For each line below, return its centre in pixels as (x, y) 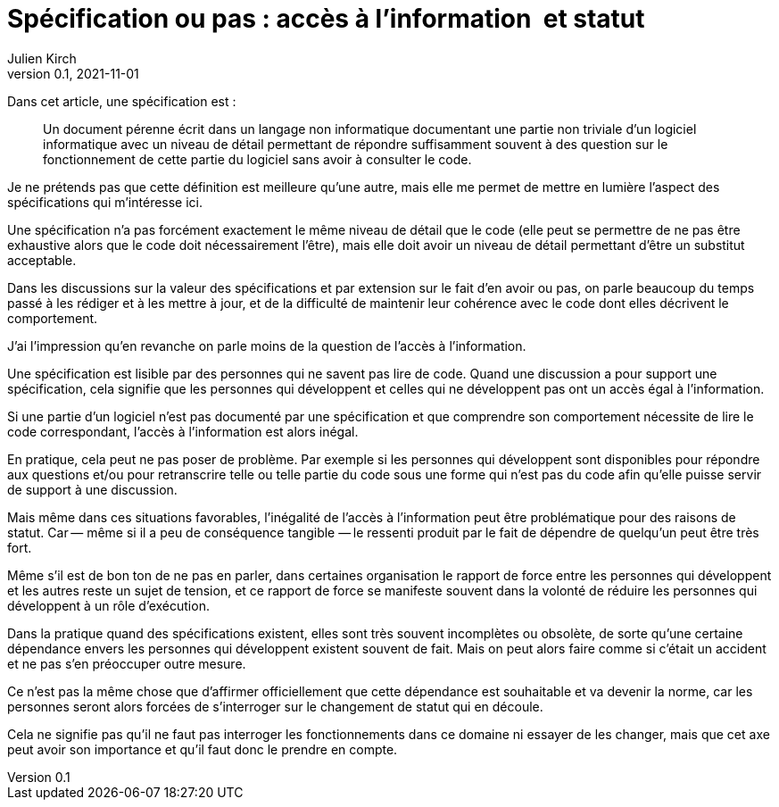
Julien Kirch (42, 58)
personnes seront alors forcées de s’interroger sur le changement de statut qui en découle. (275, 706)
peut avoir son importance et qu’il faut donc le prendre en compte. (203, 749)
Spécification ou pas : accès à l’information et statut (326, 19)
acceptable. (42, 260)
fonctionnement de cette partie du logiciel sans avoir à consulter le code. (257, 159)
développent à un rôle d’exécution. (108, 605)
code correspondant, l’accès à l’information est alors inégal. (183, 431)
